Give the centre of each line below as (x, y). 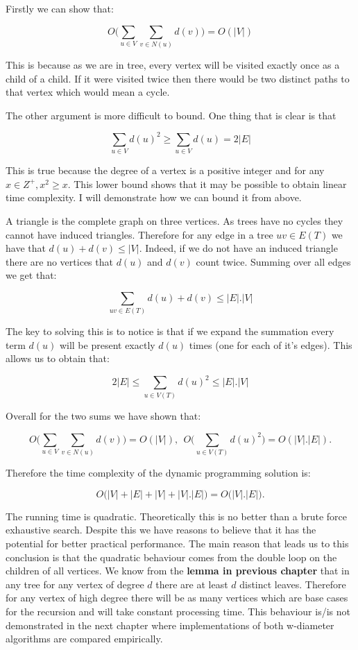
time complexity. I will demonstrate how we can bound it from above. (154, 197)
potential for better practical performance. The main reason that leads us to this (177, 544)
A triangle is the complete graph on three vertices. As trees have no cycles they (174, 220)
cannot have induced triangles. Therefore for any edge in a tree (139, 234)
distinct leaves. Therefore (293, 584)
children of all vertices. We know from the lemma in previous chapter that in (178, 571)
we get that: (31, 275)
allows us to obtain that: (58, 358)
